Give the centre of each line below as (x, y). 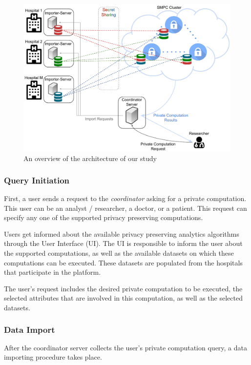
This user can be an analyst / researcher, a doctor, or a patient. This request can (125, 208)
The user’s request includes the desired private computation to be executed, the (123, 288)
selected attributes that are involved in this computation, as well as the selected (123, 298)
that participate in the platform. (52, 272)
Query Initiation (37, 180)
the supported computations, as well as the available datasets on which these (119, 253)
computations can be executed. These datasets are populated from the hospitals (123, 262)
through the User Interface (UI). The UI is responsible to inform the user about (123, 243)
